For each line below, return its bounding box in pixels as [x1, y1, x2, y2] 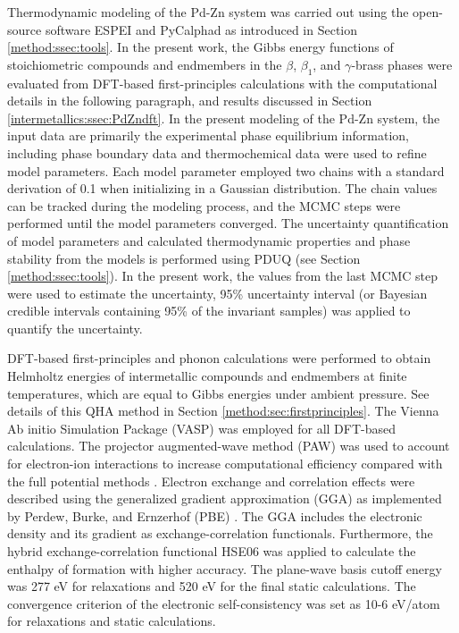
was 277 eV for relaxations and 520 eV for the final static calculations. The [7, 577, 416, 595]
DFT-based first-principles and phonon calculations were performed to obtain [7, 349, 431, 367]
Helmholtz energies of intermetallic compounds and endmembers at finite [7, 367, 407, 385]
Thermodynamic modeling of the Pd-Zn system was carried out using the [7, 3, 409, 21]
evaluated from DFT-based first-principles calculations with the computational [7, 73, 438, 92]
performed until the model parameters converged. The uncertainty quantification [7, 214, 449, 232]
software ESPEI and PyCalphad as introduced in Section [45, 20, 358, 38]
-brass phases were [351, 55, 453, 73]
